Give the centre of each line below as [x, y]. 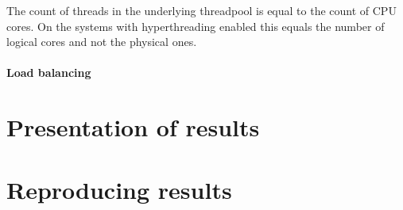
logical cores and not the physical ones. [102, 42]
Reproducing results [119, 189]
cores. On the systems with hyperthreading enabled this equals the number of [196, 26]
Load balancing [49, 73]
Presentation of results [133, 127]
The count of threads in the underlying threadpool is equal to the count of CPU [201, 10]
